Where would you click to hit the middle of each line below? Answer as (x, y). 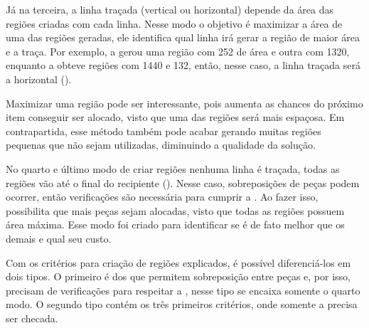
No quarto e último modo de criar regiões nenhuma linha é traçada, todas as (173, 168)
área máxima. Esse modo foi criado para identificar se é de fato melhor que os (175, 224)
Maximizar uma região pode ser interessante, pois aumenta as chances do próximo (184, 103)
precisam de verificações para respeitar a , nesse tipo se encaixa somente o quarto (183, 290)
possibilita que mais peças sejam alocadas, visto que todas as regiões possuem (175, 210)
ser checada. (32, 318)
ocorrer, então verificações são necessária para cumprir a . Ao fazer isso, (162, 197)
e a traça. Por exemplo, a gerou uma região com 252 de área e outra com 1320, (178, 51)
